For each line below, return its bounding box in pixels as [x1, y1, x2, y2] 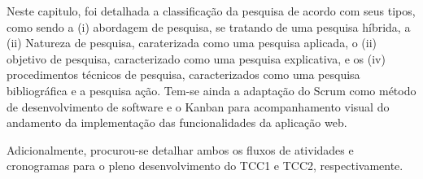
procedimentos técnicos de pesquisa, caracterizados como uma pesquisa [7, 66, 360, 83]
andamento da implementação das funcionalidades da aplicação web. [7, 114, 347, 131]
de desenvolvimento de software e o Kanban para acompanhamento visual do [7, 98, 390, 115]
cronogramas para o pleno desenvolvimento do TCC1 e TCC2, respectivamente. [7, 157, 403, 174]
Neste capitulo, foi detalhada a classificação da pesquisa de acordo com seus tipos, [7, 2, 416, 19]
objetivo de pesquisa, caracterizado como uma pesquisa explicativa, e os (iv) [7, 50, 386, 67]
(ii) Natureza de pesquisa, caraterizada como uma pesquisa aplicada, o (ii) [7, 34, 377, 51]
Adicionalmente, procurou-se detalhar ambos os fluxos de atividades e [7, 141, 354, 158]
